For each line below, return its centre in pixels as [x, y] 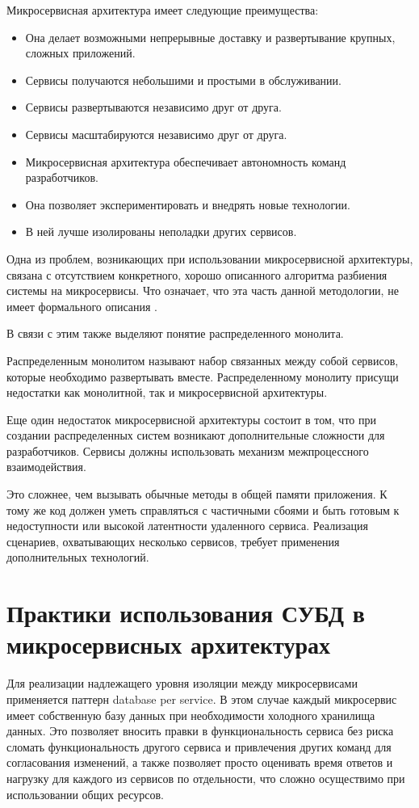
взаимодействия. [46, 467]
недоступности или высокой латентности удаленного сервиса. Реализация [187, 526]
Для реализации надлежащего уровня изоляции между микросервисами [182, 683]
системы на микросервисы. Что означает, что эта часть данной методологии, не [203, 290]
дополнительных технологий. [78, 557]
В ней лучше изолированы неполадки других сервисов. [161, 231]
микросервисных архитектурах [169, 644]
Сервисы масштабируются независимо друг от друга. [156, 134]
